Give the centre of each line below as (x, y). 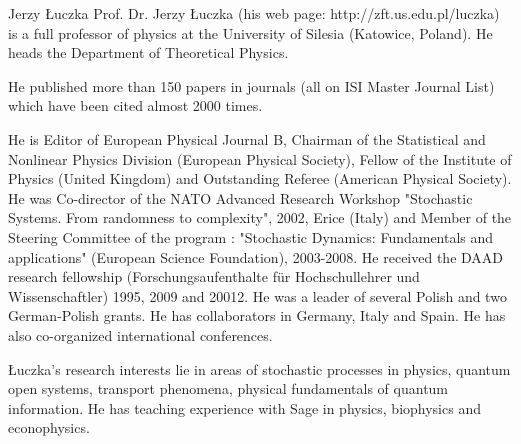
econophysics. (49, 427)
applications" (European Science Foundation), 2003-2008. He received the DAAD (256, 256)
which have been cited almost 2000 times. (135, 105)
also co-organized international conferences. (140, 334)
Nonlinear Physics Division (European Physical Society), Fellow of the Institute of (260, 158)
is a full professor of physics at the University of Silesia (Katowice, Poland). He (250, 32)
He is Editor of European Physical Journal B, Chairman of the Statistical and (247, 138)
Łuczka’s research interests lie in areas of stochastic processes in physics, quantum (259, 368)
